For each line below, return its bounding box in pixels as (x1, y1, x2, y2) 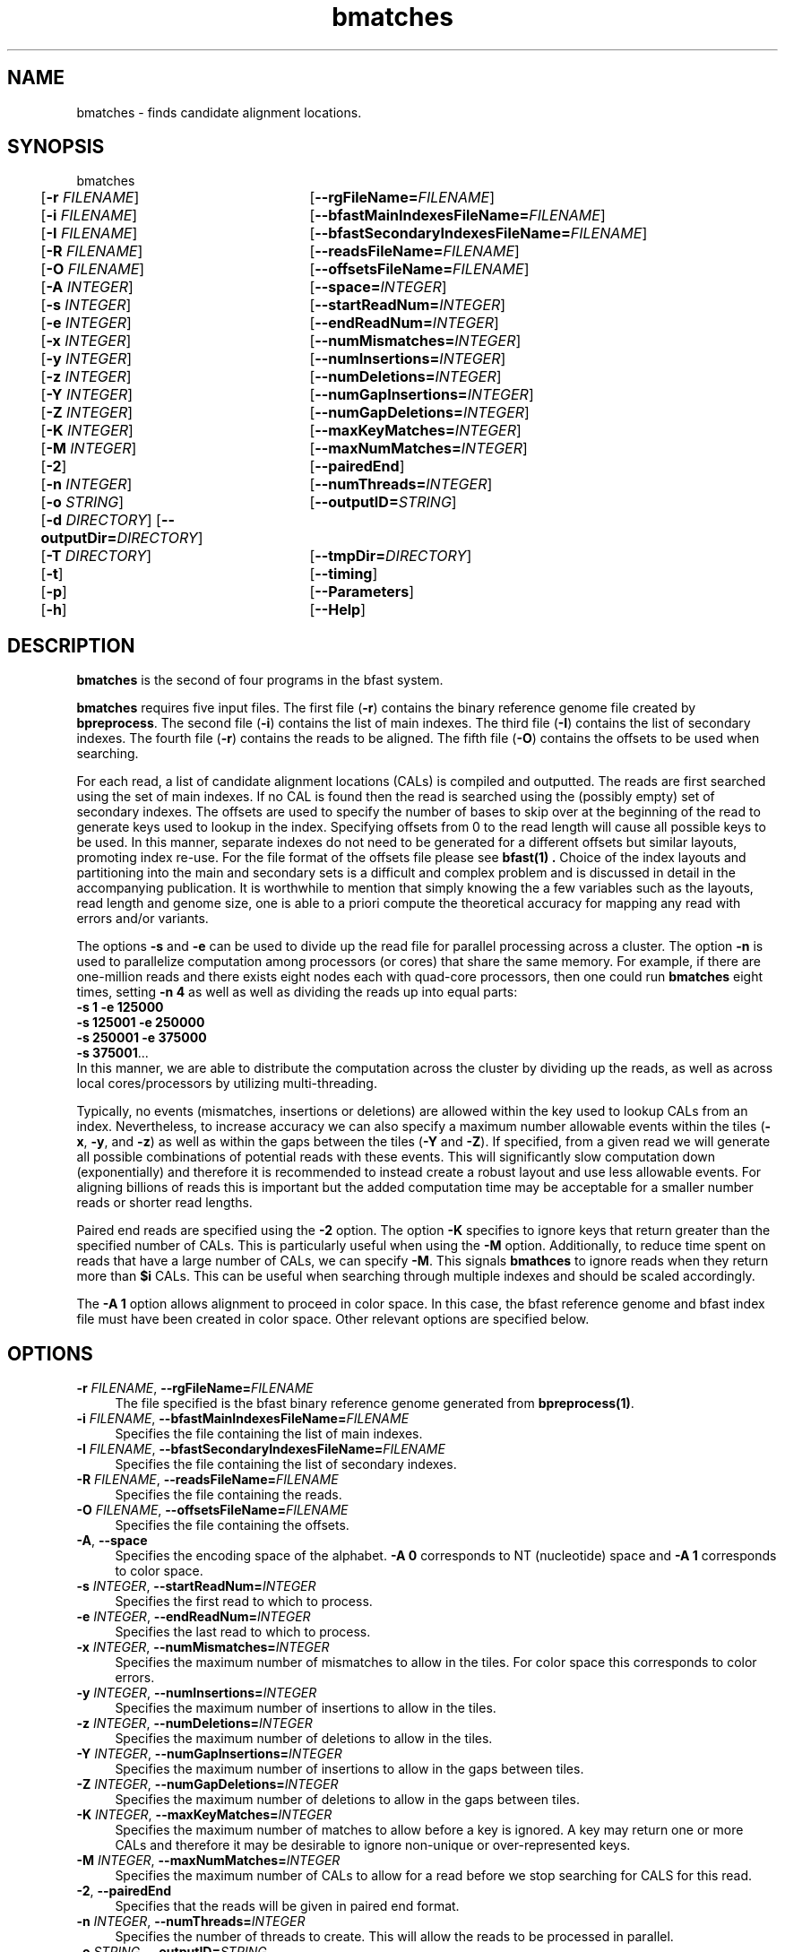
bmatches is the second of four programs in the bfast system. (76, 672, 444, 688)
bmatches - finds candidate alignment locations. (76, 104, 362, 120)
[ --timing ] (309, 565, 378, 583)
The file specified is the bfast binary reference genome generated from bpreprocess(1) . (115, 1395, 634, 1412)
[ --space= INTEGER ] (309, 278, 447, 297)
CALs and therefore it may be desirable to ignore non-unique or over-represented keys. (115, 1837, 631, 1853)
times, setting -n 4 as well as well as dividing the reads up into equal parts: (76, 984, 518, 1000)
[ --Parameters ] (309, 583, 414, 601)
